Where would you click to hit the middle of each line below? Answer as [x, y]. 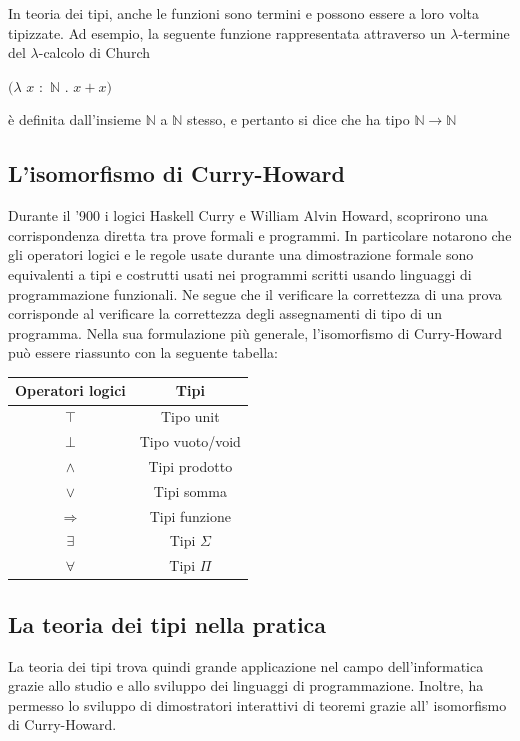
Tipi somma [190, 490]
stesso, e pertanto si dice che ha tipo [298, 119]
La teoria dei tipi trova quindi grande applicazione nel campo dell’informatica [246, 665]
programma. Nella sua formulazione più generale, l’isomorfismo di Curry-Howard [255, 332]
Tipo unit [190, 416]
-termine [484, 32]
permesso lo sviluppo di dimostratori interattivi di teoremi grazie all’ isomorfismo [257, 704]
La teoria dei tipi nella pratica [167, 623]
